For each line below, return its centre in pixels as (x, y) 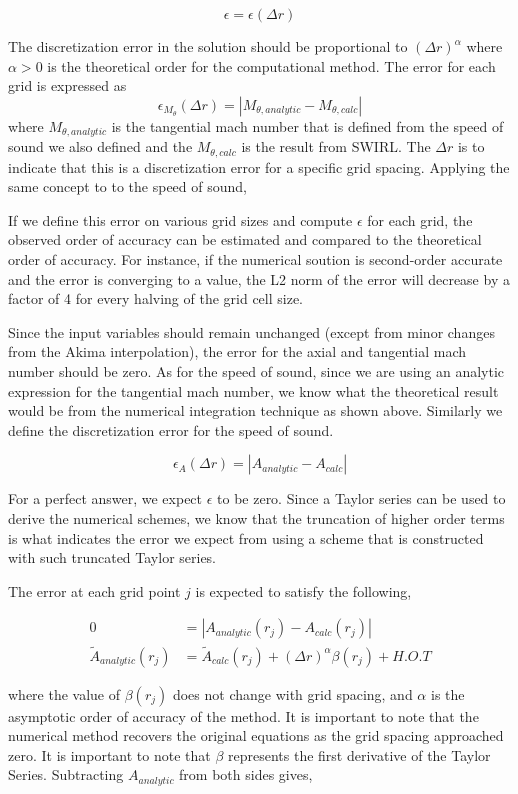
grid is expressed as (67, 85)
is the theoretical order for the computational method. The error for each (271, 65)
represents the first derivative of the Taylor (359, 754)
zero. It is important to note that (109, 754)
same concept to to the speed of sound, (127, 186)
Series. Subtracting (66, 774)
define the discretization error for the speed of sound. (171, 429)
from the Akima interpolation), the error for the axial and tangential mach (237, 351)
